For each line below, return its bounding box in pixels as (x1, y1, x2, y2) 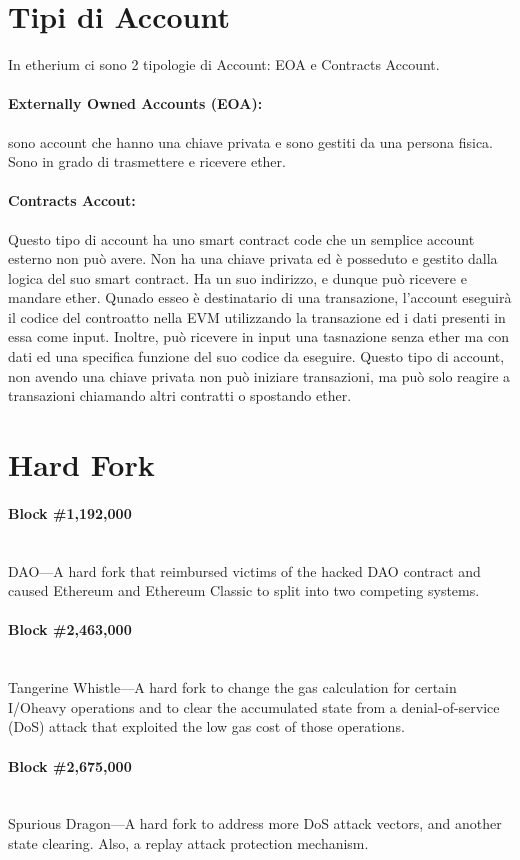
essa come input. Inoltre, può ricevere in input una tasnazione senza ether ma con (8, 326, 509, 347)
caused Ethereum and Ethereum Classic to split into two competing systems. (8, 580, 480, 601)
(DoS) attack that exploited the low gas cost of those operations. (8, 716, 405, 737)
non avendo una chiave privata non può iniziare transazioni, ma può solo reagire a (8, 365, 511, 386)
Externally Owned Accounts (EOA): (8, 93, 263, 114)
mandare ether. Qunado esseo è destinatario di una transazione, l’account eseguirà (8, 287, 512, 308)
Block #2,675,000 (8, 755, 132, 776)
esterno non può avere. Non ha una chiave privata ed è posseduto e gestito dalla (8, 248, 498, 269)
